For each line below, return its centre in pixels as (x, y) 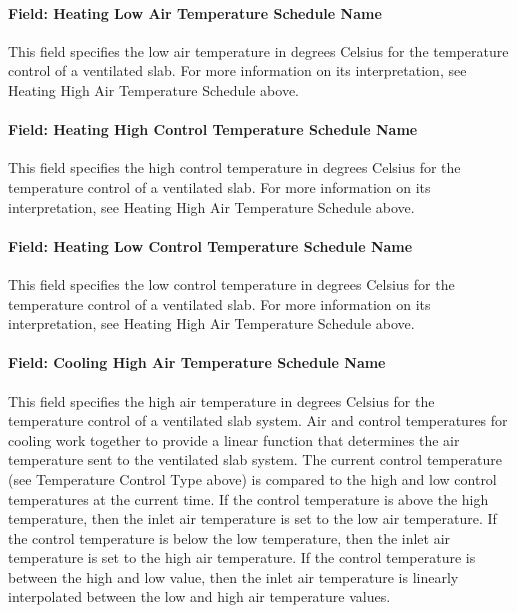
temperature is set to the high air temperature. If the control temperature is (242, 557)
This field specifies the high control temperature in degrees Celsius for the (234, 167)
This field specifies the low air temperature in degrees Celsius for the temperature (258, 50)
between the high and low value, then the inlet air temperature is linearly (233, 576)
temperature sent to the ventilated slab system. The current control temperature (255, 459)
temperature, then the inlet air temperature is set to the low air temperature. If (252, 518)
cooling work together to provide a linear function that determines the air (234, 439)
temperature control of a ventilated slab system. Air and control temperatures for (258, 420)
